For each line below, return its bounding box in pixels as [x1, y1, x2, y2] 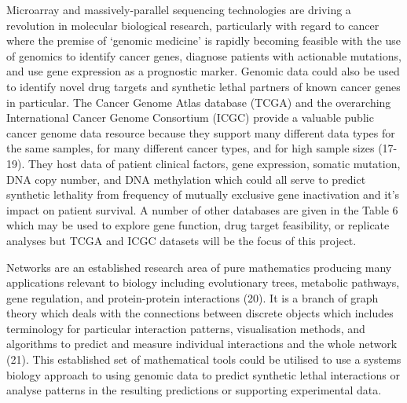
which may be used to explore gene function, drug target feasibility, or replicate [6, 217, 390, 233]
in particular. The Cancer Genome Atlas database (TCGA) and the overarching [6, 93, 391, 110]
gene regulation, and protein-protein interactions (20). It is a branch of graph [6, 289, 379, 306]
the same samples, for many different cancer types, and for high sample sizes [6, 140, 375, 156]
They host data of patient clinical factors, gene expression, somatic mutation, [27, 155, 401, 171]
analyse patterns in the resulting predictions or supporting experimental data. [6, 382, 382, 398]
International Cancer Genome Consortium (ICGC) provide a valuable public [6, 109, 374, 126]
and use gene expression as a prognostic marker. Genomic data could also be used [6, 63, 400, 79]
